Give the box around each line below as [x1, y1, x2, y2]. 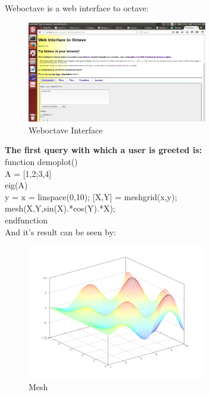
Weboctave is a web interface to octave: [5, 2, 149, 14]
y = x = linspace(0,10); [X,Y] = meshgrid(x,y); [5, 190, 177, 203]
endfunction [5, 214, 48, 226]
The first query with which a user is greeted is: [5, 144, 202, 156]
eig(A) [5, 179, 28, 191]
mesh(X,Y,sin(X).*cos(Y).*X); [5, 202, 115, 214]
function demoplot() [5, 155, 78, 168]
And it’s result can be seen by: [5, 225, 116, 238]
